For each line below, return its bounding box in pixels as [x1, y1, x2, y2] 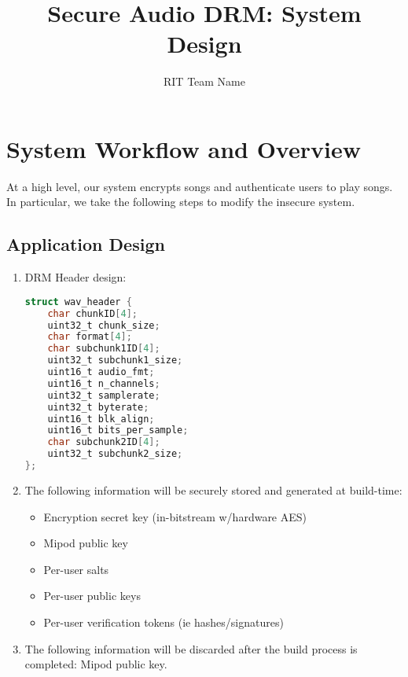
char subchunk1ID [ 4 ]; [47, 343, 160, 355]
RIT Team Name [164, 73, 245, 90]
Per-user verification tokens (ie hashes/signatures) [43, 613, 284, 630]
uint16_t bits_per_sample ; [47, 425, 189, 436]
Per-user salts [43, 561, 109, 577]
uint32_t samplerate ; [47, 389, 160, 401]
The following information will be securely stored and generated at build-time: [24, 481, 402, 498]
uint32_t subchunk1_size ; [47, 355, 183, 366]
